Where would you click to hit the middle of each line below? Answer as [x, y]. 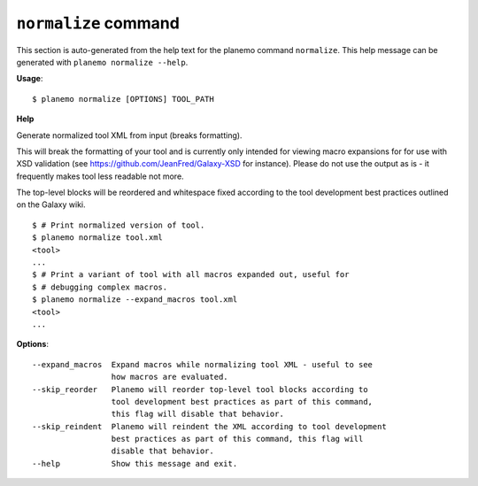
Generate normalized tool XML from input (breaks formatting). [129, 135]
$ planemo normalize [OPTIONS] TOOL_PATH [123, 99]
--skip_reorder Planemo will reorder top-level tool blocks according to [200, 389]
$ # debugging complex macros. [100, 287]
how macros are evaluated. [170, 377]
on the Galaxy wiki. [51, 204]
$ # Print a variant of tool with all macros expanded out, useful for [191, 275]
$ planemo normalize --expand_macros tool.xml [135, 300]
